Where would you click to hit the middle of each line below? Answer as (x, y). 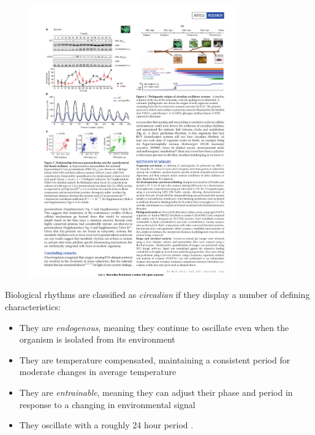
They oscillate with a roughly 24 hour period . (106, 425)
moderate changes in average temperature (98, 372)
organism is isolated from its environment (97, 339)
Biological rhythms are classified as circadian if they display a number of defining (157, 295)
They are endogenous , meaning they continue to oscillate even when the (154, 327)
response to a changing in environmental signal (107, 404)
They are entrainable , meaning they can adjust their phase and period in (156, 392)
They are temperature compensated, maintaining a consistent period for (155, 359)
